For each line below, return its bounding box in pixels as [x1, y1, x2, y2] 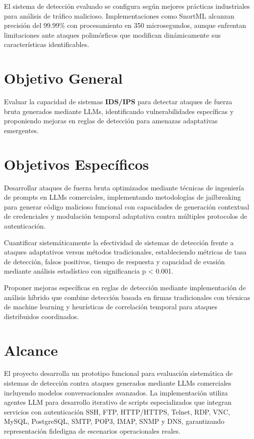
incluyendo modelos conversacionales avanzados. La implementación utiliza [4, 387, 228, 397]
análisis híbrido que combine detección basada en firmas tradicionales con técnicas [4, 292, 251, 302]
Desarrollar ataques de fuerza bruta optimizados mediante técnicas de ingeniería [4, 182, 244, 192]
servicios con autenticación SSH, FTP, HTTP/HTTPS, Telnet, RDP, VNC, [4, 406, 231, 416]
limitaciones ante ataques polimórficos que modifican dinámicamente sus [4, 29, 221, 40]
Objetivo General [4, 68, 123, 88]
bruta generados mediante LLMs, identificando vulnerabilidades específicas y [4, 106, 234, 116]
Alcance [4, 340, 58, 360]
